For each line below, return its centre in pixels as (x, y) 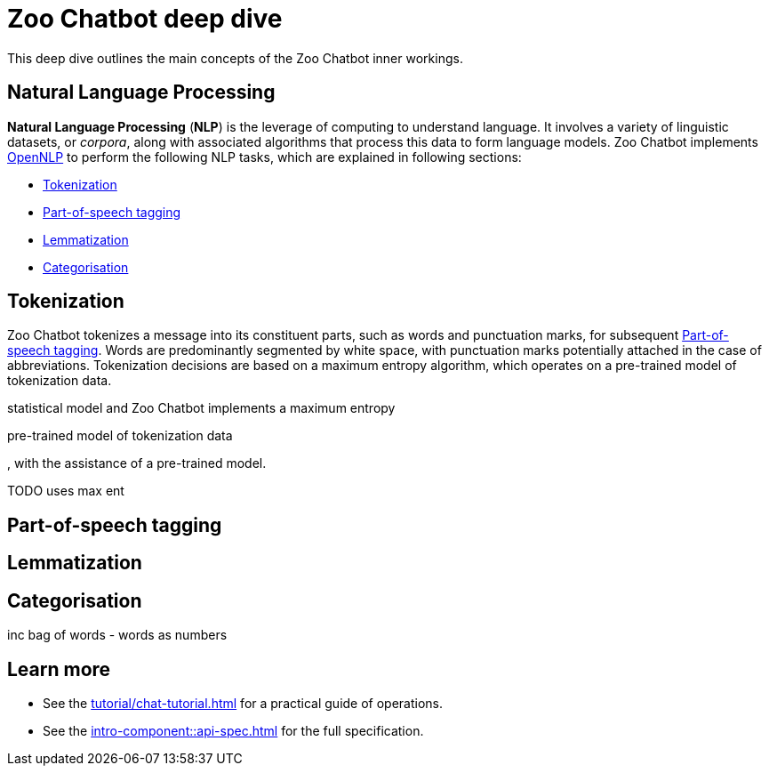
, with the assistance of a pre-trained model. (137, 463)
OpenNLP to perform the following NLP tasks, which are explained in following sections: (264, 157)
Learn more (59, 669)
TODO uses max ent (66, 491)
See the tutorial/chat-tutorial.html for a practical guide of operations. (243, 703)
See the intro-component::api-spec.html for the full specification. (233, 730)
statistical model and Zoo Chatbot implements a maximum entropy (201, 408)
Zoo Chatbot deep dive (145, 19)
